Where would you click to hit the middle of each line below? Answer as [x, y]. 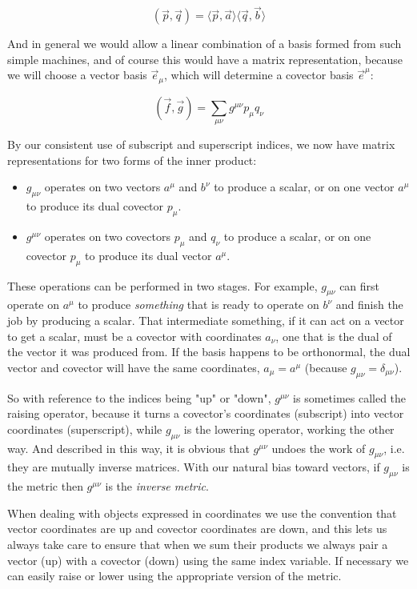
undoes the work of [319, 448]
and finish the [369, 305]
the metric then [45, 486]
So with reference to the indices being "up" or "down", [139, 397]
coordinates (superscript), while [85, 429]
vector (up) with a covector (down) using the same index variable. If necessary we [208, 560]
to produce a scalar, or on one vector [304, 187]
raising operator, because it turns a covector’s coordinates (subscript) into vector [206, 413]
